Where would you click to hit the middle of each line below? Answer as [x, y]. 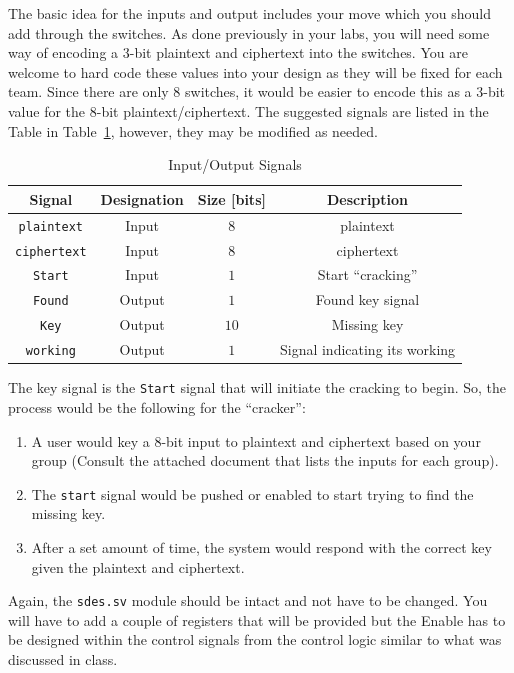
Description [368, 198]
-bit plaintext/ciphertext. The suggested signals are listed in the [292, 110]
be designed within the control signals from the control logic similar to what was [255, 639]
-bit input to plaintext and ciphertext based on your [321, 440]
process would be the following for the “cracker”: [157, 406]
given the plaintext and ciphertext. [138, 566]
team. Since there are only [88, 91]
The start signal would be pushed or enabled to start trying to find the [252, 493]
